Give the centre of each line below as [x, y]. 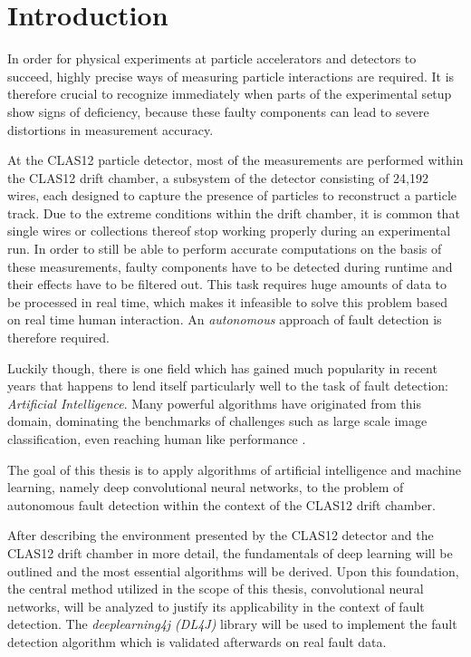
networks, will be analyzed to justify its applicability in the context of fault [216, 606]
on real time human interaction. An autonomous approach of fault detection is [225, 319]
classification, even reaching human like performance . [157, 439]
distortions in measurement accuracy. [111, 129]
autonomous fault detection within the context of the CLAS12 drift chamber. [221, 504]
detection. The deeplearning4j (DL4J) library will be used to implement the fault [232, 624]
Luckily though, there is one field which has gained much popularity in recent [222, 367]
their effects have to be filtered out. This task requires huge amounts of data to [227, 284]
